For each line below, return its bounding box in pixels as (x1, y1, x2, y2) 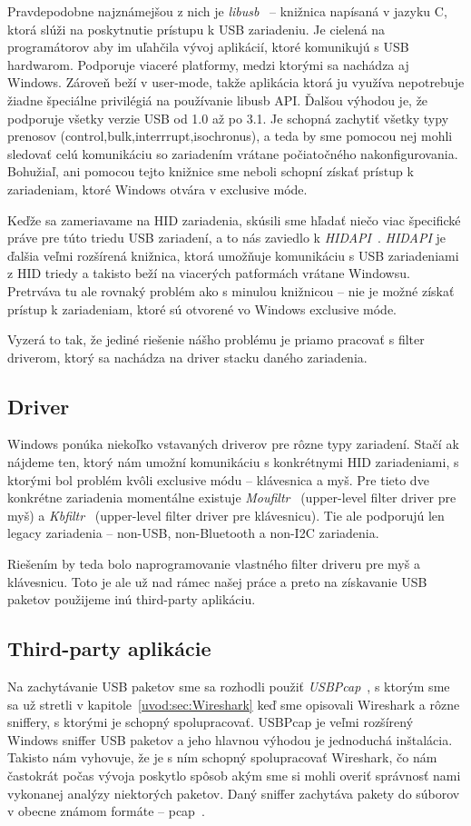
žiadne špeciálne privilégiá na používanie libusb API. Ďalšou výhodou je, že (7, 90, 428, 109)
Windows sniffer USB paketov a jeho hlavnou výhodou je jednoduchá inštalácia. (7, 730, 453, 749)
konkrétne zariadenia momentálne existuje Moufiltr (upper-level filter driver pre (7, 488, 456, 507)
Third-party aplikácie (7, 634, 211, 662)
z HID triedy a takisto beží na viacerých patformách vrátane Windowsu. (7, 264, 410, 283)
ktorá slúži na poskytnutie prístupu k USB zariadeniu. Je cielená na (7, 19, 386, 38)
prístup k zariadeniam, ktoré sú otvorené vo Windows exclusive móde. (7, 299, 397, 318)
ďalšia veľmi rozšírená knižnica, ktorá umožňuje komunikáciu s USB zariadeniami (7, 245, 459, 264)
